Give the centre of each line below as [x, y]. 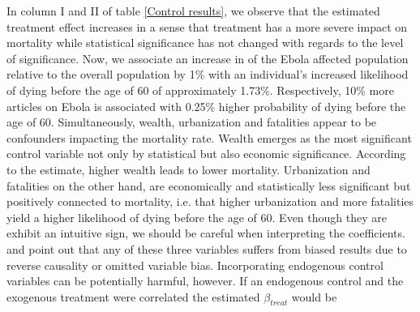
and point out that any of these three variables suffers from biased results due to [207, 248]
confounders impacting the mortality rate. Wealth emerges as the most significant [209, 137]
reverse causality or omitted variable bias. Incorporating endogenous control [195, 265]
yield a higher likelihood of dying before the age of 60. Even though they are [197, 217]
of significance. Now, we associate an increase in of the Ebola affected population [208, 58]
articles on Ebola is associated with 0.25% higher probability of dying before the [206, 106]
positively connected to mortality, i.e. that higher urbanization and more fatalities [210, 201]
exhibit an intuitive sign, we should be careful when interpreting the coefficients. [206, 233]
